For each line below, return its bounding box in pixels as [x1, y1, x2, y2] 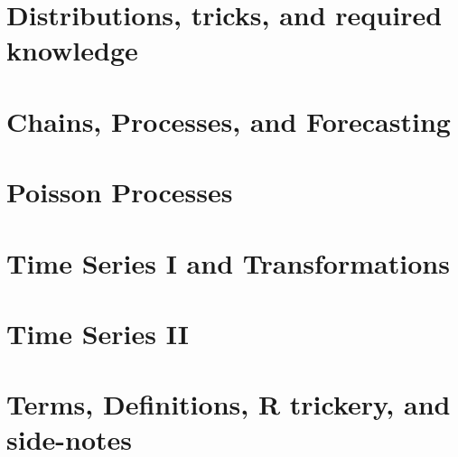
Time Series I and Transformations [6, 244, 450, 281]
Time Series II [6, 314, 189, 351]
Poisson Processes [6, 173, 233, 210]
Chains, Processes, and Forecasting [6, 102, 451, 139]
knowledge [6, 32, 138, 69]
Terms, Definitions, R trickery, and [6, 386, 451, 423]
